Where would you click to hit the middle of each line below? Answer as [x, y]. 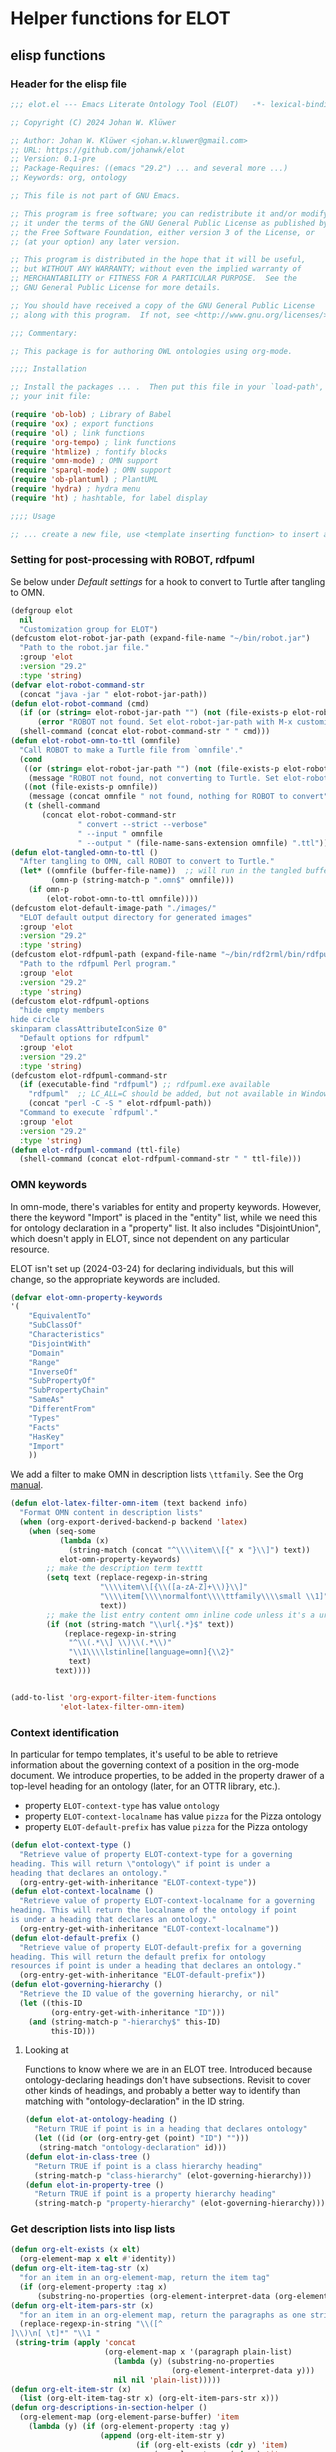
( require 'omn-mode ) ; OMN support [84, 461]
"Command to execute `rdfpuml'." [89, 1113]
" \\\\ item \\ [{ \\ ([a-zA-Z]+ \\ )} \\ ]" [173, 1587]
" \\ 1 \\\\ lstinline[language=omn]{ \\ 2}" [151, 1652]
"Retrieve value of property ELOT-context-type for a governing [156, 1854]
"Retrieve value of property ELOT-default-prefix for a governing [160, 1947]
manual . [26, 1485]
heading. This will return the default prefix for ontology [138, 1957]
